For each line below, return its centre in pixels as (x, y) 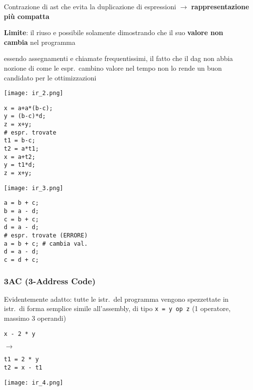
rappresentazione (220, 6)
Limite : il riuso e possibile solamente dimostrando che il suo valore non (114, 32)
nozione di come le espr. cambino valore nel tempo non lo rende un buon (113, 68)
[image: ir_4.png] (34, 382)
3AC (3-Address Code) (50, 281)
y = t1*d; (20, 165)
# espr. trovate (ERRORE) (46, 235)
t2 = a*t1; (21, 149)
